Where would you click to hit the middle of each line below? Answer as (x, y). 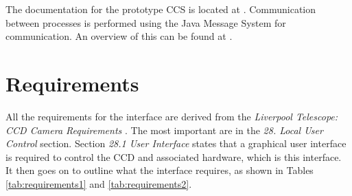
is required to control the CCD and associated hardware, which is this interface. (174, 156)
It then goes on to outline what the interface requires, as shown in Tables (160, 170)
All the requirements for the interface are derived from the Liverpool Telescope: (172, 116)
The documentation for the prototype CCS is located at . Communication (161, 9)
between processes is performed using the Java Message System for (146, 22)
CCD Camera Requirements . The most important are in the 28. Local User (164, 130)
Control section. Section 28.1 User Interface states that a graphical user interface (176, 143)
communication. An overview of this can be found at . (119, 36)
